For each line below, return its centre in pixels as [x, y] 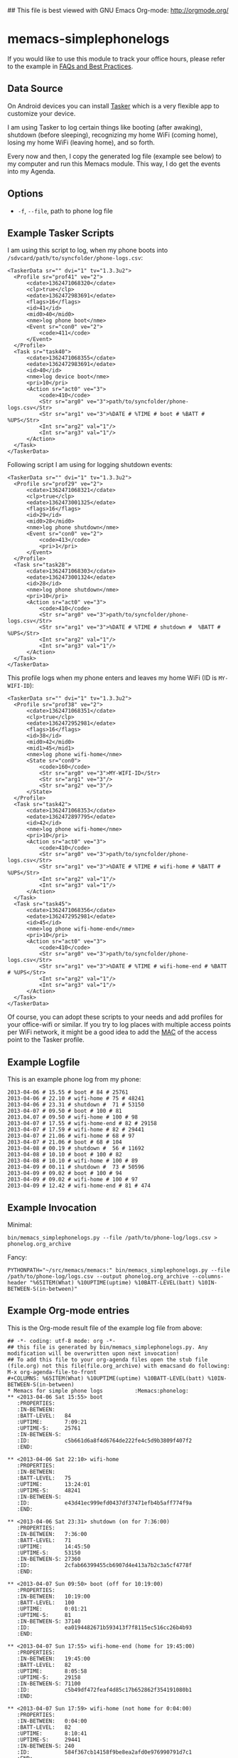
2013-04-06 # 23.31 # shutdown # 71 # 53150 [76, 1105]
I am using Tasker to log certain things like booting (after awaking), [105, 127]
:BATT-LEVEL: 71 [44, 1540]
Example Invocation [52, 1207]
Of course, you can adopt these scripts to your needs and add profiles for [115, 1017]
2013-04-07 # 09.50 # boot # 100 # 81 [65, 1111]
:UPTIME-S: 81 [44, 1615]
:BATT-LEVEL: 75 [44, 1478]
